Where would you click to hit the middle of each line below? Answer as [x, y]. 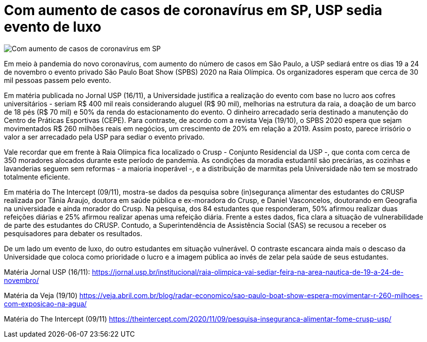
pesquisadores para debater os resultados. [73, 233]
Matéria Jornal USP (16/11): [47, 272]
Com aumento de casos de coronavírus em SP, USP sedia [193, 10]
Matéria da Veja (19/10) [41, 295]
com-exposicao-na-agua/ [45, 303]
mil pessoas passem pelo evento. [58, 80]
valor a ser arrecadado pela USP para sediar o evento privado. [104, 137]
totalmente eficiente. [37, 177]
